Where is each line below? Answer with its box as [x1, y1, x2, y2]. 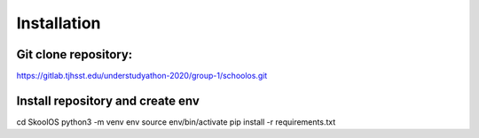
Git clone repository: [16, 47, 133, 62]
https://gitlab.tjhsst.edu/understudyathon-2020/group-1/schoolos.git [16, 71, 268, 81]
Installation [16, 13, 101, 33]
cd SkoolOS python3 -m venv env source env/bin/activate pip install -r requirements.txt [16, 116, 336, 127]
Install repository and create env [16, 93, 200, 108]
